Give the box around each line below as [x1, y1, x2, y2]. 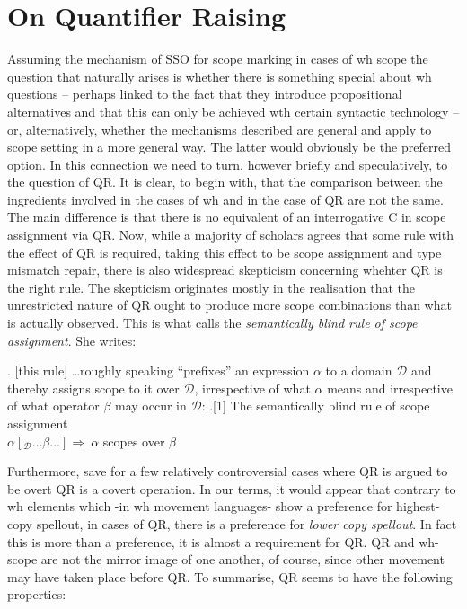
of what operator [7, 396, 100, 415]
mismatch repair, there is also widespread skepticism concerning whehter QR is [7, 260, 443, 279]
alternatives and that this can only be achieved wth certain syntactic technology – [7, 101, 460, 120]
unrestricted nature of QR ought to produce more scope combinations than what [7, 296, 452, 314]
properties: [7, 585, 66, 604]
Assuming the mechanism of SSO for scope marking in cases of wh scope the [7, 49, 428, 68]
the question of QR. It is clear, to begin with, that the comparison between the [7, 172, 443, 191]
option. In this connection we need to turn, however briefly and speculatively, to [7, 154, 448, 173]
